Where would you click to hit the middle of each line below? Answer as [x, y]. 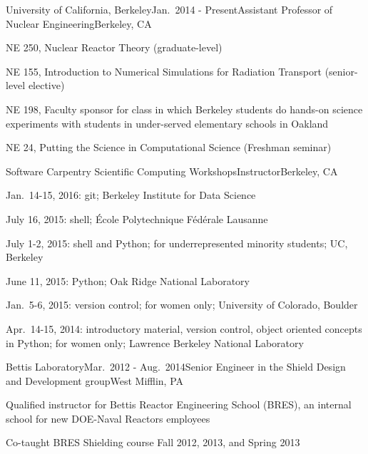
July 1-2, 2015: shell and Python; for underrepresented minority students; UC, [177, 243]
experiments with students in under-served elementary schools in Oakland [167, 123]
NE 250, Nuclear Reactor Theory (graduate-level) [114, 47]
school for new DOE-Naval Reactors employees [108, 418]
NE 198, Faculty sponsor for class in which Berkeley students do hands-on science [184, 109]
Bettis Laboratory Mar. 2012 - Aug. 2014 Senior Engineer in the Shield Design [176, 367]
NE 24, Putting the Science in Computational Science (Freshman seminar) [169, 147]
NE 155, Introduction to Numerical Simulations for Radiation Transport [164, 71]
